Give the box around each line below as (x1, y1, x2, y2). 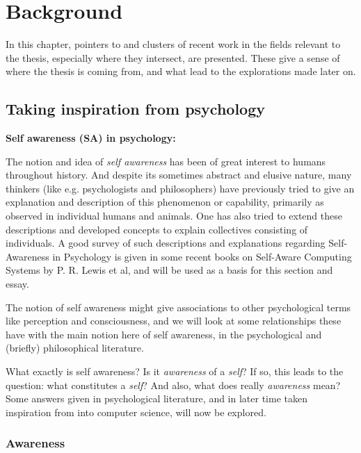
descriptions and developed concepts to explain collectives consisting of (6, 222, 308, 236)
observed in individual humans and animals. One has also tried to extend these (6, 208, 342, 223)
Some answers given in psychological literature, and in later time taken (6, 391, 307, 406)
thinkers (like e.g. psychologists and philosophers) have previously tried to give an (6, 181, 355, 195)
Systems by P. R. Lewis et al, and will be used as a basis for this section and (6, 263, 333, 277)
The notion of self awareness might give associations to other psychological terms (6, 299, 351, 314)
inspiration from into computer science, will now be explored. (6, 404, 266, 419)
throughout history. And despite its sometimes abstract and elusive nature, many (6, 167, 352, 182)
